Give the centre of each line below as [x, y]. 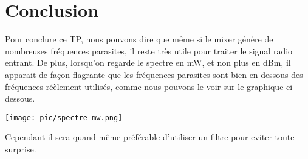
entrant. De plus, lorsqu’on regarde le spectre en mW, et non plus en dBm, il [148, 63]
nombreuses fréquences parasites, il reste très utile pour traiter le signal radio [149, 50]
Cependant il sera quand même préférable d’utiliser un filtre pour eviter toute [150, 137]
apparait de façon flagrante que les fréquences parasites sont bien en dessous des [154, 74]
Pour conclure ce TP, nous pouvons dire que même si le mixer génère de [139, 39]
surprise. [21, 148]
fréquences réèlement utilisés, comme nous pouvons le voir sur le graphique [144, 86]
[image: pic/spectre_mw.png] [64, 118]
